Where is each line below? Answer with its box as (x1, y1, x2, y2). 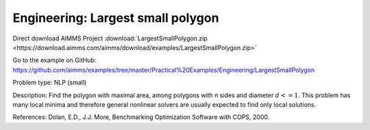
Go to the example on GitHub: (12, 56, 97, 64)
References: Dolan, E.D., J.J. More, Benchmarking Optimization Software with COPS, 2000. (12, 113, 270, 121)
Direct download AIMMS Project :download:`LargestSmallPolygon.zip (12, 34, 208, 42)
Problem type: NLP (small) (12, 79, 87, 87)
